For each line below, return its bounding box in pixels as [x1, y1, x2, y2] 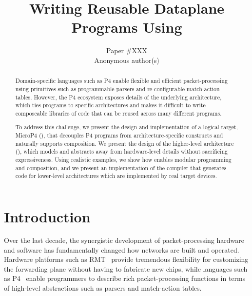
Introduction [4, 207, 91, 227]
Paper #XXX [106, 45, 147, 56]
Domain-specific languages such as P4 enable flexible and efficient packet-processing [15, 77, 228, 85]
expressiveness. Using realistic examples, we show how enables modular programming [15, 156, 232, 164]
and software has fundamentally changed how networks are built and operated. [4, 244, 239, 255]
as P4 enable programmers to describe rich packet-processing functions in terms [4, 273, 246, 283]
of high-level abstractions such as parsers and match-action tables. [4, 282, 202, 293]
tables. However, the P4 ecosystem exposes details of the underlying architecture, [15, 93, 222, 101]
